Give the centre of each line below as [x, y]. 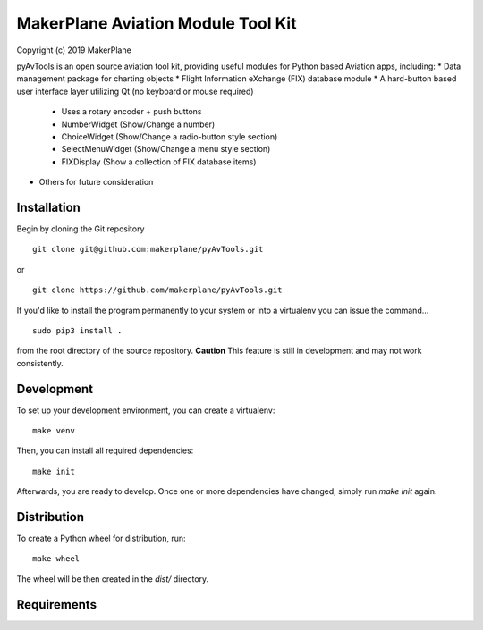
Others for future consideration [96, 182]
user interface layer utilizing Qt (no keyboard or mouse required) [135, 91]
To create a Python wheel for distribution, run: [102, 538]
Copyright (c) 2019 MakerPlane [74, 50]
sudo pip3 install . [77, 330]
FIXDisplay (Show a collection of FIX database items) [159, 162]
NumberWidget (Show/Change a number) [138, 124]
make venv [54, 430]
